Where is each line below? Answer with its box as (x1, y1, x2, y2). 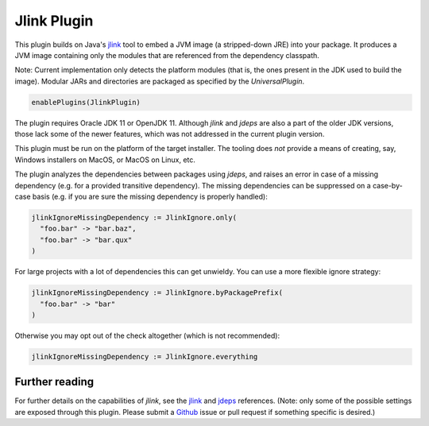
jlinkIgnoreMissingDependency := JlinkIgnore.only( (31, 213, 238, 223)
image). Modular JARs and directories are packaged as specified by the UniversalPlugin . (14, 76, 305, 86)
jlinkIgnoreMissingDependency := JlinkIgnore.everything (31, 352, 258, 361)
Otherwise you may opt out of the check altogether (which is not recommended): (14, 331, 280, 340)
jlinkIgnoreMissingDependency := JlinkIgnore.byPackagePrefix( (31, 289, 284, 297)
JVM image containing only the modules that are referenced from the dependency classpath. (14, 50, 319, 60)
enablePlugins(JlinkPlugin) (31, 98, 141, 106)
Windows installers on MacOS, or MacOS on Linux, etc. (14, 155, 196, 165)
